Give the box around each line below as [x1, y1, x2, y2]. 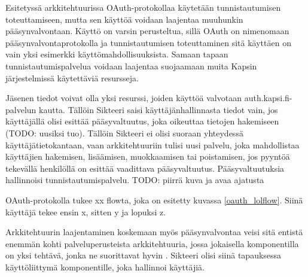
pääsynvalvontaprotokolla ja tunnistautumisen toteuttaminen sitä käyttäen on [5, 36, 291, 48]
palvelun [5, 103, 36, 115]
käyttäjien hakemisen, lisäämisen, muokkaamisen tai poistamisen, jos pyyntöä [5, 150, 290, 163]
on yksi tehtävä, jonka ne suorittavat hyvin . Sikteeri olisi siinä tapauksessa [5, 249, 282, 261]
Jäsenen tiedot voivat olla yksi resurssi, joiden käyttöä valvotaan [5, 92, 242, 104]
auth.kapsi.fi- [244, 92, 292, 104]
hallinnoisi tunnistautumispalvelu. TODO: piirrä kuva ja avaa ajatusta [5, 173, 264, 186]
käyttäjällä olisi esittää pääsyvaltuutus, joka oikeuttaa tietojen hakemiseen [5, 115, 279, 127]
